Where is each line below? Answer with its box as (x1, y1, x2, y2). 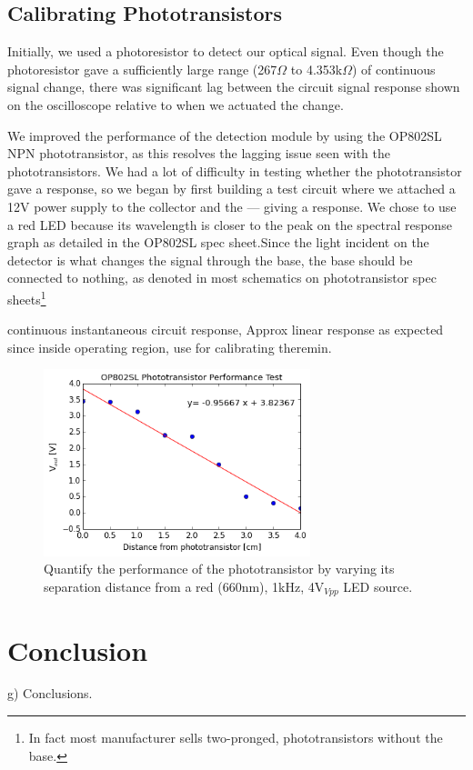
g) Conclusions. (7, 684, 93, 703)
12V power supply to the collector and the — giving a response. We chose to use (7, 196, 457, 215)
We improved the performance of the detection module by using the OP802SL (7, 125, 442, 145)
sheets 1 (7, 286, 46, 308)
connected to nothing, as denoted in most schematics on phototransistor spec (7, 268, 437, 287)
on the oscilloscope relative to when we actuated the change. (7, 95, 344, 114)
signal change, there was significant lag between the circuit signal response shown (7, 77, 460, 96)
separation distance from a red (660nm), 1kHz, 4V (44, 576, 325, 595)
